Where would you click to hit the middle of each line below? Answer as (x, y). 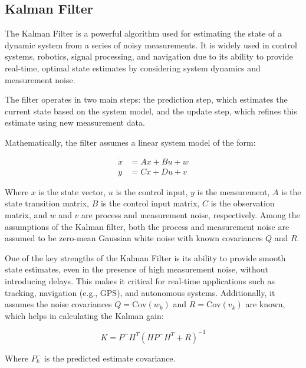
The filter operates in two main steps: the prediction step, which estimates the (146, 99)
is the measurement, (233, 191)
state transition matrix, (47, 203)
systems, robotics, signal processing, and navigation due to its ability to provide (149, 56)
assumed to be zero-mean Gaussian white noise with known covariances (134, 238)
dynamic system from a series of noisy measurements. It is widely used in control (151, 45)
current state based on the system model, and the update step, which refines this (151, 111)
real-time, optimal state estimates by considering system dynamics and (133, 68)
